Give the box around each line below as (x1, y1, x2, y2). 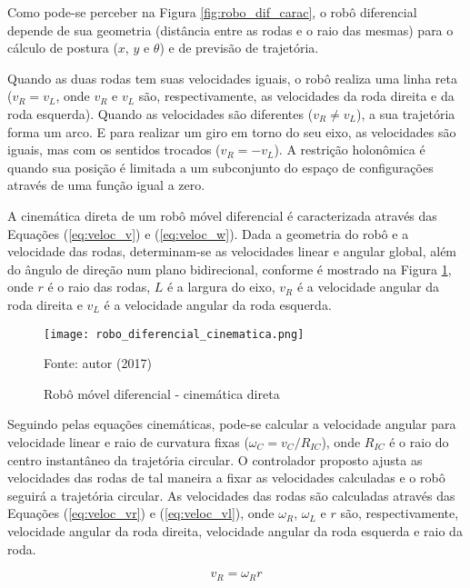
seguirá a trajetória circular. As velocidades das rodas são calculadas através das (7, 485, 455, 504)
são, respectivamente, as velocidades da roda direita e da (138, 86, 455, 105)
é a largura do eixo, (166, 277, 275, 296)
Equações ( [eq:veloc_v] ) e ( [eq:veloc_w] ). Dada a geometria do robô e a (7, 224, 409, 243)
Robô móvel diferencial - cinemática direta (44, 384, 280, 403)
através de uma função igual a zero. (7, 175, 205, 194)
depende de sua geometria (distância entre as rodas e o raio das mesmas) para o (7, 20, 454, 39)
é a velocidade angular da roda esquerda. (104, 294, 332, 314)
